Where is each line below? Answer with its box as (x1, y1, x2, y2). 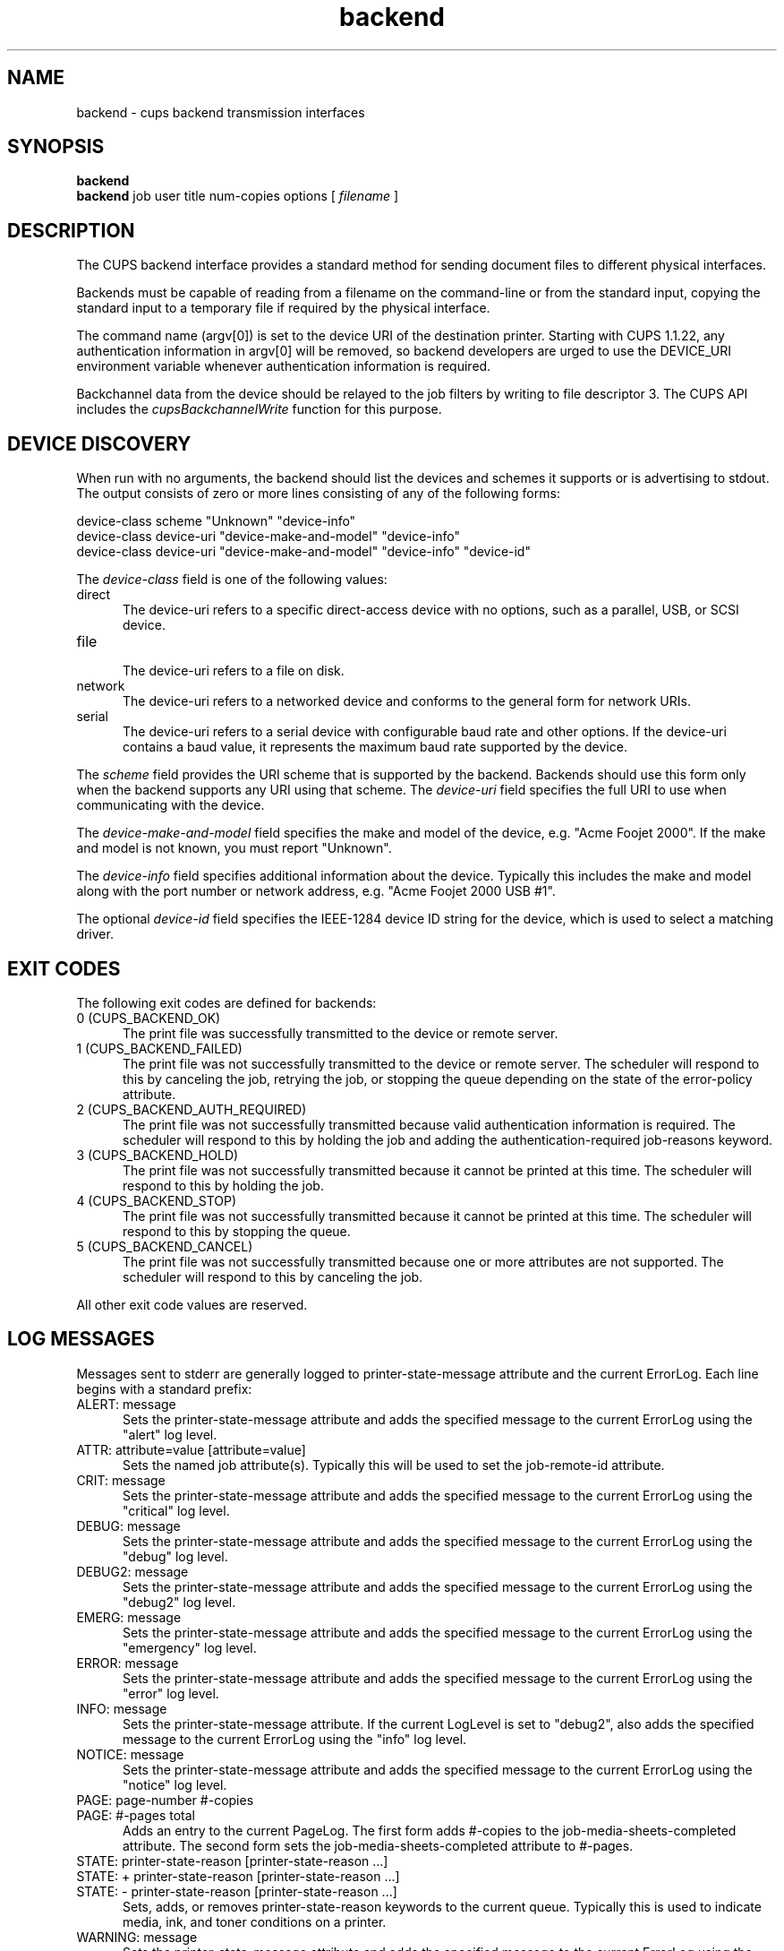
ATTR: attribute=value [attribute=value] (76, 1441, 306, 1457)
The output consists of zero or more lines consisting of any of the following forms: (76, 486, 560, 502)
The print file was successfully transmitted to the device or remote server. (123, 1025, 558, 1041)
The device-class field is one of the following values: (76, 572, 388, 588)
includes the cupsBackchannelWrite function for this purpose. (76, 401, 442, 417)
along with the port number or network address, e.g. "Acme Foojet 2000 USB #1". (76, 883, 556, 899)
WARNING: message (76, 1929, 198, 1945)
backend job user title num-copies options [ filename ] (76, 188, 399, 204)
